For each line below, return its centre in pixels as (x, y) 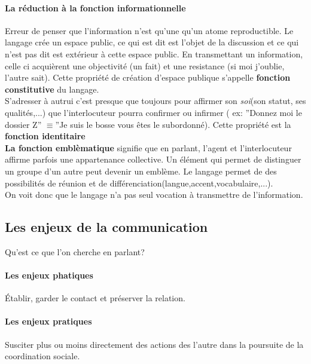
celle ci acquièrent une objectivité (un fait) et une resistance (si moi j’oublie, (145, 65)
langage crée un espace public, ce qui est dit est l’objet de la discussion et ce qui (152, 42)
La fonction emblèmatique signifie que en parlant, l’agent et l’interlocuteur (148, 147)
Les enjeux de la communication (106, 227)
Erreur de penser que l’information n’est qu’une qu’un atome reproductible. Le (149, 30)
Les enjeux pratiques (48, 321)
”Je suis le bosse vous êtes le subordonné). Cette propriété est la (173, 124)
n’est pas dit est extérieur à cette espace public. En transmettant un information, (154, 53)
